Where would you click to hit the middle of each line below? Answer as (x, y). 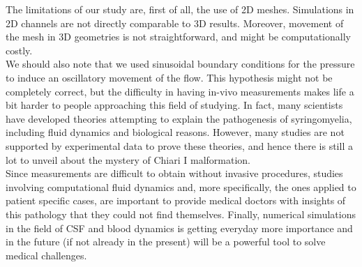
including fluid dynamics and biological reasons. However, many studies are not (175, 132)
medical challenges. (46, 255)
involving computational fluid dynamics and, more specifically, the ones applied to (181, 186)
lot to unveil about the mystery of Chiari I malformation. (128, 159)
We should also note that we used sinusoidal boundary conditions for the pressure (180, 64)
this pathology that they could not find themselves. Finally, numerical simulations (181, 214)
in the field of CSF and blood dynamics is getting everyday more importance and (179, 228)
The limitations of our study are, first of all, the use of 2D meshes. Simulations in (180, 9)
